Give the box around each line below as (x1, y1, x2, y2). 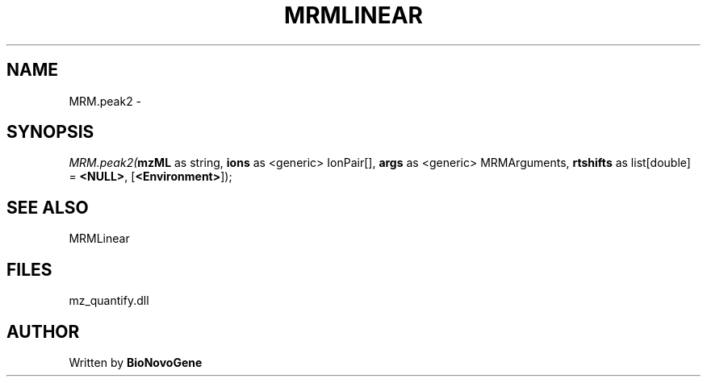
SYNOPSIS (6, 122, 94, 143)
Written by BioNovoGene (69, 355, 203, 369)
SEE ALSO (6, 197, 89, 218)
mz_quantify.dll (69, 293, 149, 308)
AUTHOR (6, 321, 80, 342)
